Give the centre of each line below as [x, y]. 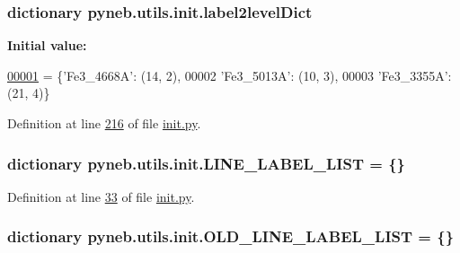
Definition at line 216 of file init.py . [104, 123]
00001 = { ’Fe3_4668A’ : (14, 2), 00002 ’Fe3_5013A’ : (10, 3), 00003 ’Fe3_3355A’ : [230, 75]
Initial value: [47, 45]
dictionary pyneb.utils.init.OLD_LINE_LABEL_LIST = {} [231, 236]
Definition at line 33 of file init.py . [101, 196]
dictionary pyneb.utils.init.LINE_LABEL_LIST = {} [206, 163]
